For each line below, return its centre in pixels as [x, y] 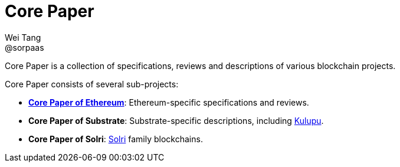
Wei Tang [23, 37]
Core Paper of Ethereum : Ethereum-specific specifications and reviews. [169, 102]
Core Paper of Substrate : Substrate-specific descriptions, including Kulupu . [176, 120]
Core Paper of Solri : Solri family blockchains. [116, 139]
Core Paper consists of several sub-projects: [92, 84]
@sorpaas [24, 47]
